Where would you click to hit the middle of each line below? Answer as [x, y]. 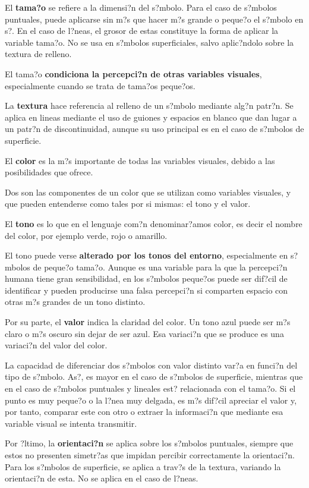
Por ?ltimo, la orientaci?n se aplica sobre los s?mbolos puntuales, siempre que [149, 443]
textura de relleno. [38, 54]
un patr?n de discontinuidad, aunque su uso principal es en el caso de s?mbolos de [154, 129]
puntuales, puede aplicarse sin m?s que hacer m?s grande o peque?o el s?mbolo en [154, 19]
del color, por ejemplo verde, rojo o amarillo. [86, 235]
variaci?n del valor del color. [56, 345]
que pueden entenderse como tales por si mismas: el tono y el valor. [128, 204]
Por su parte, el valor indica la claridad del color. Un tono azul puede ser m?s [148, 322]
